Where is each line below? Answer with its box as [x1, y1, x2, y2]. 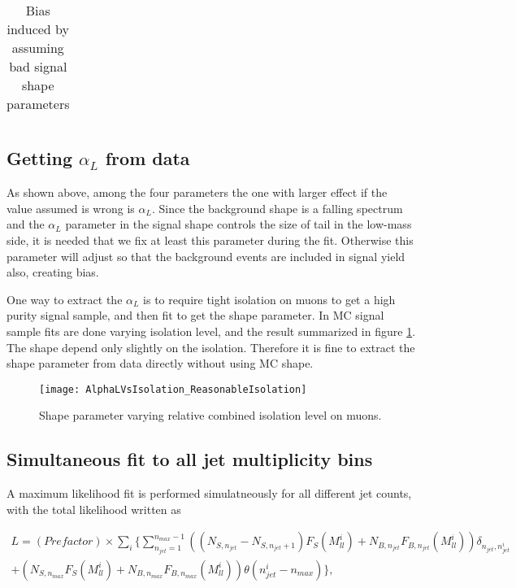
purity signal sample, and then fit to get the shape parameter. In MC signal [7, 307, 384, 324]
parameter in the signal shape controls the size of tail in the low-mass [65, 216, 412, 233]
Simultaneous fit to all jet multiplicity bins [7, 446, 373, 472]
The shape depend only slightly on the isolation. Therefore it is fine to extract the [7, 338, 415, 355]
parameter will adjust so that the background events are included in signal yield [7, 247, 405, 264]
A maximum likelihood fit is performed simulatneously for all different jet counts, [7, 485, 412, 502]
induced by [7, 20, 69, 38]
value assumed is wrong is [7, 199, 135, 216]
